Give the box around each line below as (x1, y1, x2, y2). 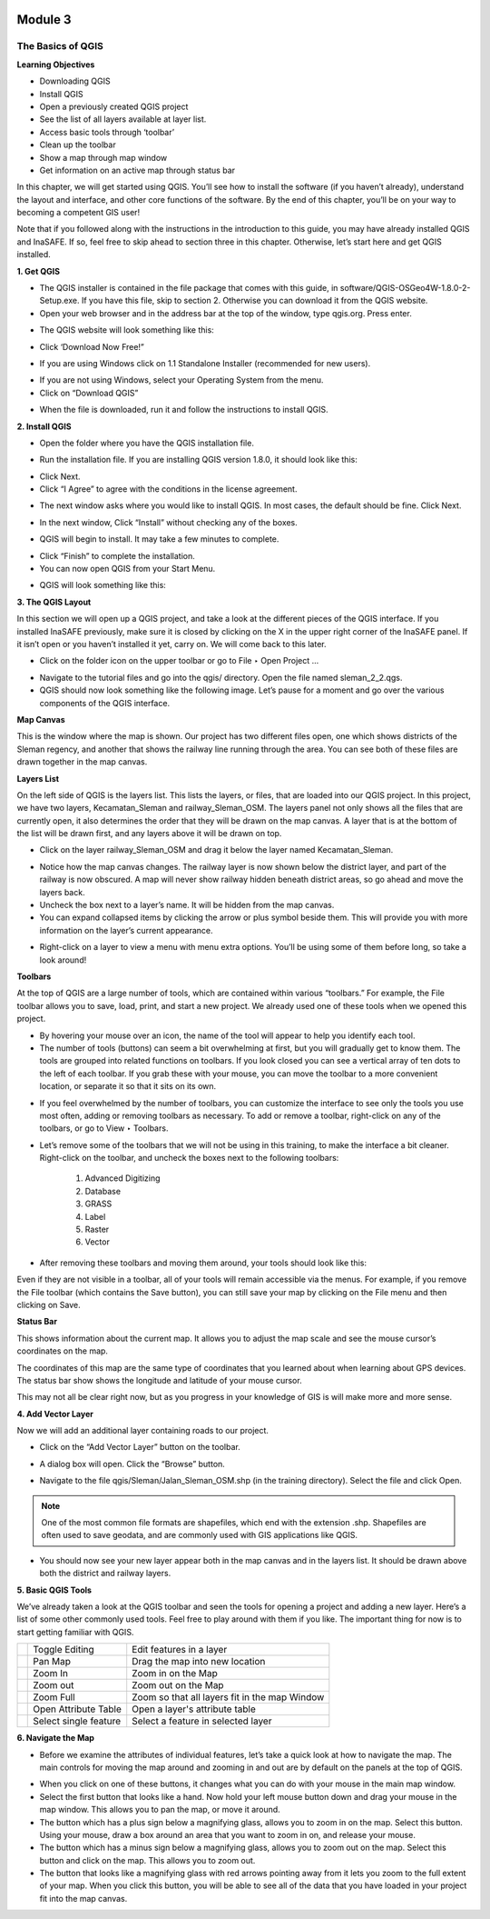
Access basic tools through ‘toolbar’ (39, 126, 175, 137)
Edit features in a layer (132, 1644, 228, 1656)
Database (84, 1185, 122, 1196)
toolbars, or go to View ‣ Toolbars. (39, 1123, 169, 1134)
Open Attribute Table (33, 1703, 122, 1715)
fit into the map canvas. (39, 1893, 128, 1904)
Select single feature (33, 1714, 122, 1727)
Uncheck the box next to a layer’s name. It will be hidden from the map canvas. (39, 900, 335, 911)
